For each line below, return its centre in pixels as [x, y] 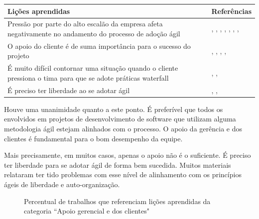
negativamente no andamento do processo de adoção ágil [94, 33]
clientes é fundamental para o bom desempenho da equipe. [93, 138]
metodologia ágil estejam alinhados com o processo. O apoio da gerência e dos [123, 128]
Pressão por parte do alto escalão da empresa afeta [85, 24]
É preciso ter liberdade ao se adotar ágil [69, 90]
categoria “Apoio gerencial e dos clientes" [87, 211]
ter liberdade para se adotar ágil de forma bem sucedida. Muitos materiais [118, 164]
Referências [231, 11]
